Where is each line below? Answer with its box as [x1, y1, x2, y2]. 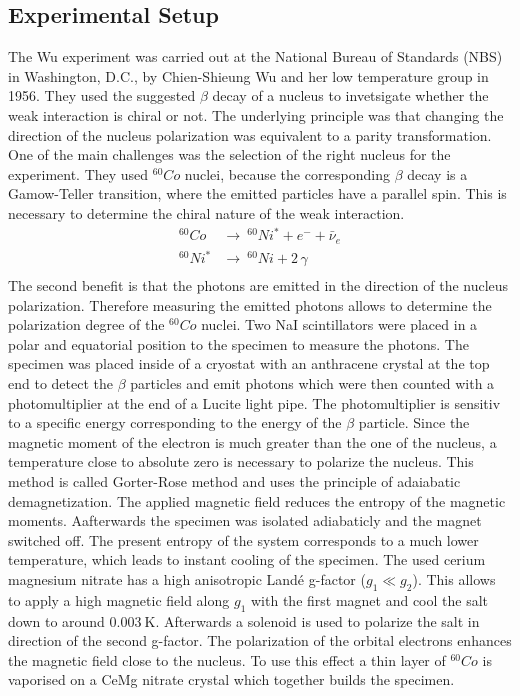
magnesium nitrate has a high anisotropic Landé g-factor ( [8, 569, 366, 589]
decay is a [407, 163, 468, 184]
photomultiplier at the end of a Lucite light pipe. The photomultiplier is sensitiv [8, 392, 501, 413]
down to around [8, 610, 105, 631]
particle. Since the [358, 412, 470, 433]
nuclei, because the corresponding [184, 163, 391, 184]
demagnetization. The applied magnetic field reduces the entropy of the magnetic [8, 490, 506, 511]
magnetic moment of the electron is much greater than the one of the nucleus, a [8, 431, 497, 452]
